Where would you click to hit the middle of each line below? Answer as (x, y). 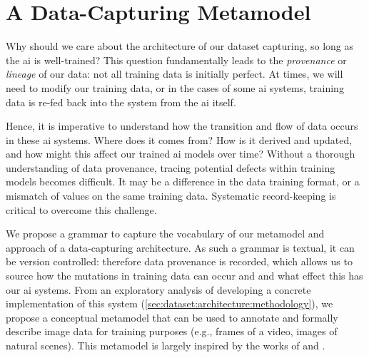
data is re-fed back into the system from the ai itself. (121, 102)
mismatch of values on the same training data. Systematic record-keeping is (171, 196)
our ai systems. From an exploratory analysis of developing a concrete (158, 289)
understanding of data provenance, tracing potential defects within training (171, 167)
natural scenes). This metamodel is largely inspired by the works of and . (166, 345)
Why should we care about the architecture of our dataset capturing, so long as (180, 46)
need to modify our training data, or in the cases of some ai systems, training (175, 87)
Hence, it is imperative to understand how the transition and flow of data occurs (182, 126)
